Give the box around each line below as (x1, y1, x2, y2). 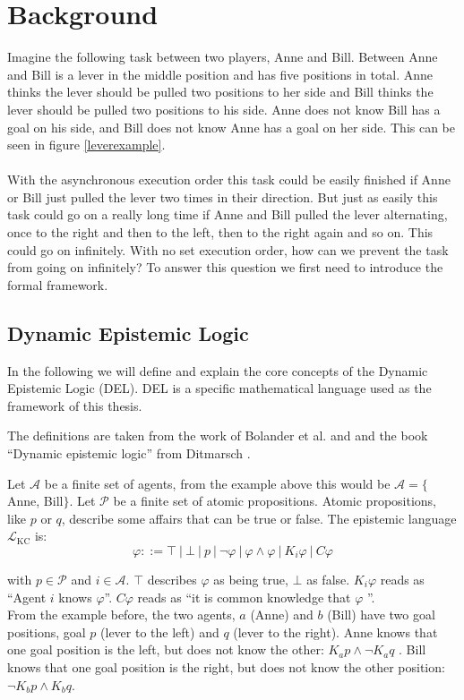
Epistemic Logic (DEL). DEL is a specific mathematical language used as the (7, 379, 432, 397)
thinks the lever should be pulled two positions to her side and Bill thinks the (7, 82, 434, 101)
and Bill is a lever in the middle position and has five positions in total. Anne (7, 64, 434, 83)
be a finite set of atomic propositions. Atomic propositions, (113, 491, 437, 510)
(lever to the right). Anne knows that (233, 622, 438, 641)
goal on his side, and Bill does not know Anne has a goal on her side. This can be (7, 117, 456, 136)
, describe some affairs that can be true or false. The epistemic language (61, 508, 457, 527)
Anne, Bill (7, 491, 64, 510)
